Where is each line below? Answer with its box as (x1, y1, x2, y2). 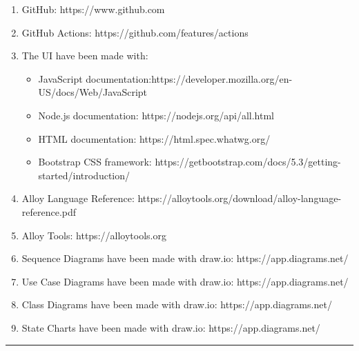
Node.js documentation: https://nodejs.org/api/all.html (38, 108, 274, 122)
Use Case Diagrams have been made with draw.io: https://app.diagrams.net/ (21, 274, 349, 288)
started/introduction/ (38, 168, 130, 182)
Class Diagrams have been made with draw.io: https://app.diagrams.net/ (21, 297, 332, 312)
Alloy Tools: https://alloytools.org (21, 228, 166, 242)
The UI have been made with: (21, 48, 148, 63)
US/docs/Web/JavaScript (38, 85, 148, 99)
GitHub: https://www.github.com (21, 2, 165, 16)
